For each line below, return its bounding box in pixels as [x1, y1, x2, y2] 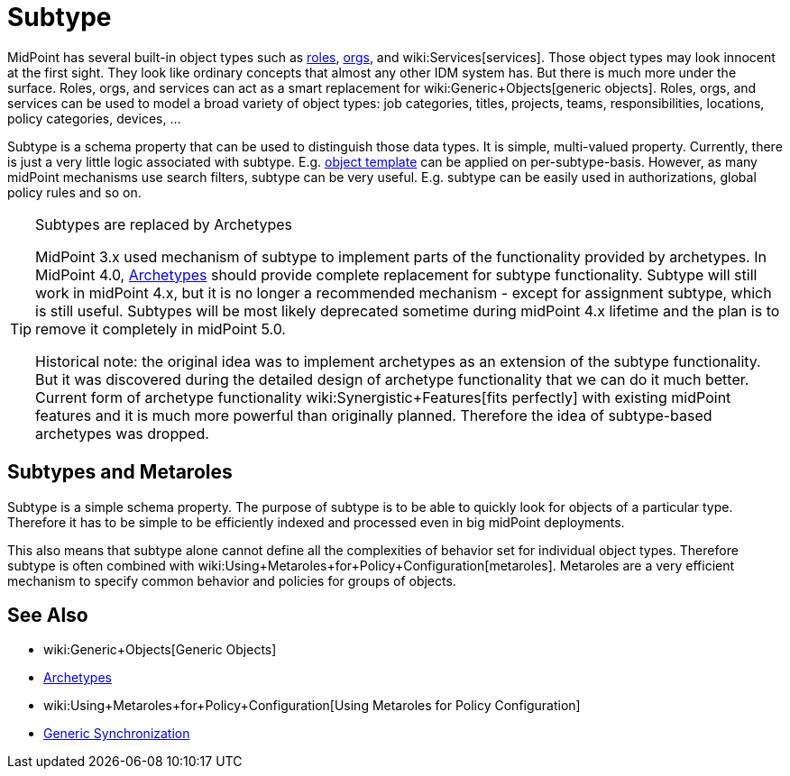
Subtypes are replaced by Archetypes [35, 215, 293, 233]
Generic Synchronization [43, 726, 190, 742]
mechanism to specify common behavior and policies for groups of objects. [7, 572, 456, 589]
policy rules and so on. [7, 184, 142, 200]
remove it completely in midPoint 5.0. [35, 319, 286, 338]
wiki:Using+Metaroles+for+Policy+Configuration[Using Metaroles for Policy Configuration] [43, 698, 581, 714]
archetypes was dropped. [35, 424, 209, 443]
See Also [7, 604, 88, 627]
